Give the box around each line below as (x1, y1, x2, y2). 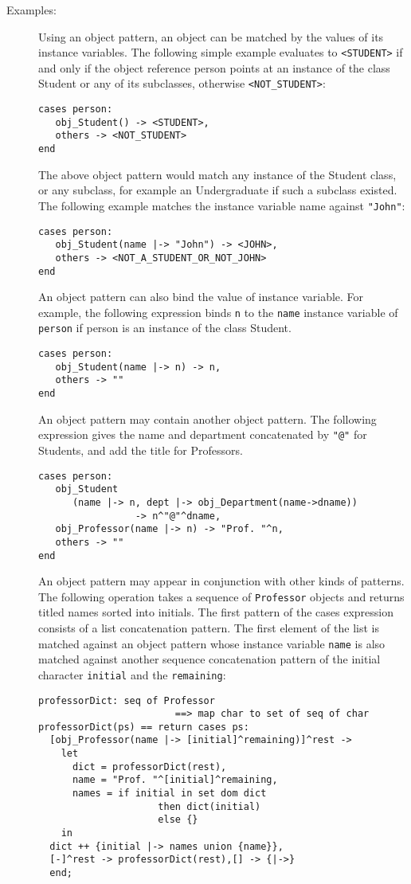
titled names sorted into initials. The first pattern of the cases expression (38, 604, 394, 620)
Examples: (6, 2, 57, 18)
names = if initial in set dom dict (72, 788, 267, 800)
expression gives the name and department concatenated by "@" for (38, 426, 367, 443)
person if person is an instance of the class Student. (38, 319, 292, 336)
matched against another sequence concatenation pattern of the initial (38, 651, 381, 667)
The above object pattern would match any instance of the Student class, (38, 166, 397, 182)
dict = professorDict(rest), (72, 761, 227, 773)
